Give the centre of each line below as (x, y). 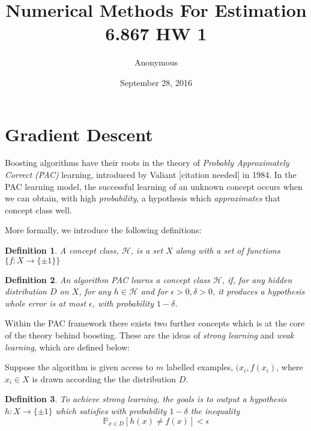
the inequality (215, 410)
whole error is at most (46, 303)
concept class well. (38, 209)
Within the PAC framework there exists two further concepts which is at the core (155, 323)
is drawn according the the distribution (104, 378)
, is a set (147, 250)
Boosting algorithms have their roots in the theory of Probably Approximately (147, 163)
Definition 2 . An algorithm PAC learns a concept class (107, 279)
